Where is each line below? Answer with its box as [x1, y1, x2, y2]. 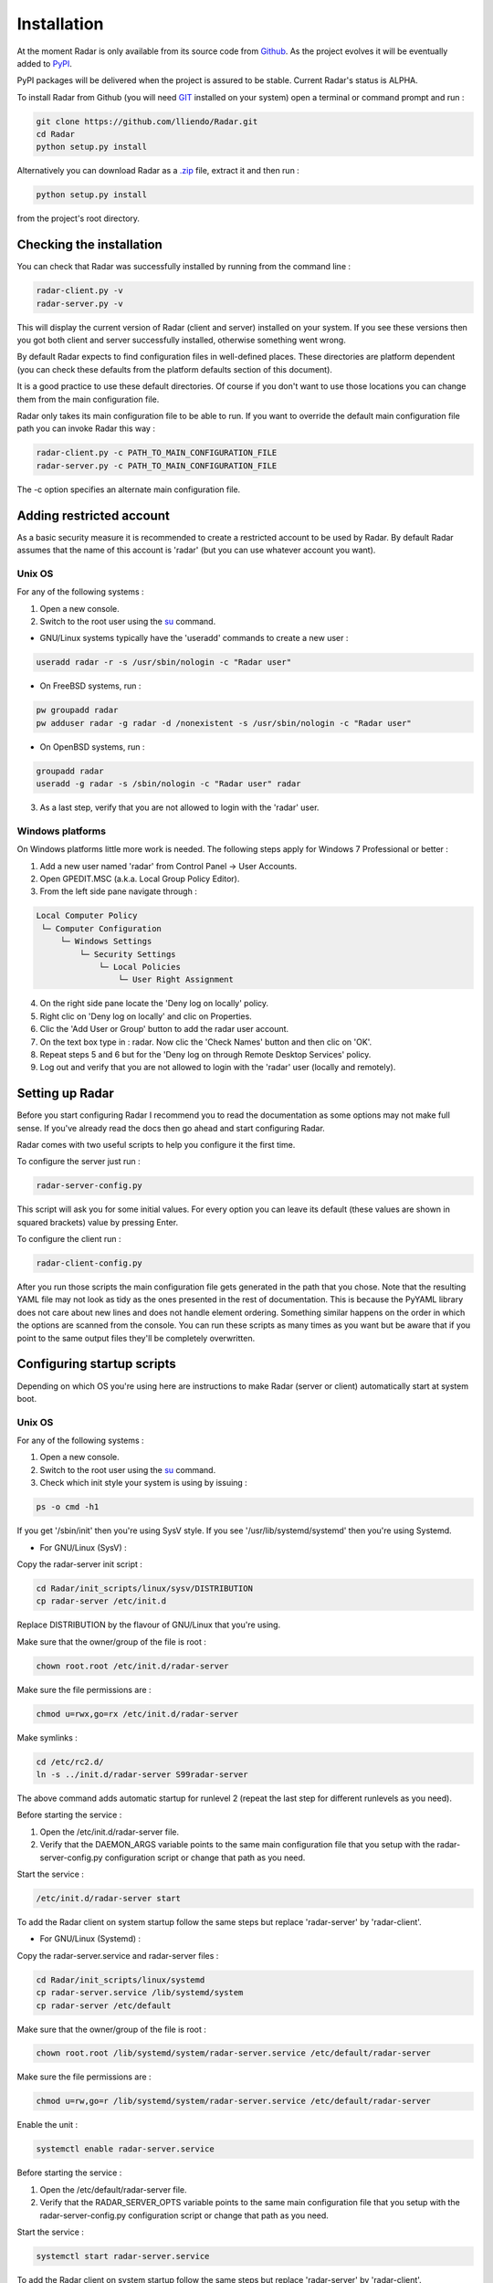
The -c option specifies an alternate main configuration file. [16, 484, 241, 495]
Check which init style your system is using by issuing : [39, 1478, 248, 1489]
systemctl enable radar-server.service [36, 2144, 215, 2154]
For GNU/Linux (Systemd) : [39, 1933, 142, 1944]
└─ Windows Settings [59, 936, 152, 947]
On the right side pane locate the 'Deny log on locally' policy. [39, 998, 269, 1009]
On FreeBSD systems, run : [39, 680, 142, 691]
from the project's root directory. [16, 213, 141, 224]
